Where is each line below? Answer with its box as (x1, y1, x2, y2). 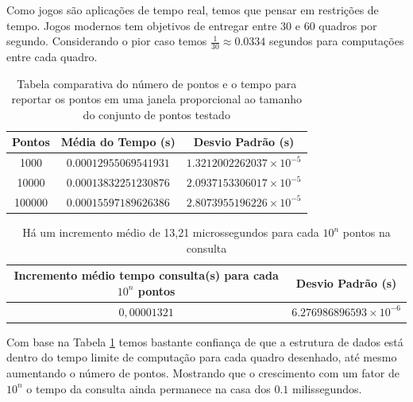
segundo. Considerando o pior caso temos (6, 33, 207, 49)
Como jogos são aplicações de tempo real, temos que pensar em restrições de (6, 2, 379, 17)
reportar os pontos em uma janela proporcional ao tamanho (11, 91, 303, 107)
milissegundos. (292, 380, 362, 396)
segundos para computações (268, 33, 404, 49)
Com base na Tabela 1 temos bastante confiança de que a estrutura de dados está (6, 333, 403, 350)
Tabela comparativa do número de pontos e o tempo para (17, 75, 297, 91)
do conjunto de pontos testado (83, 106, 230, 122)
